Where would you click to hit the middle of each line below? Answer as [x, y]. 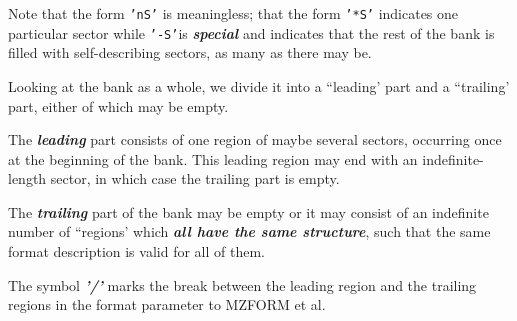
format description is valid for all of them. [136, 251]
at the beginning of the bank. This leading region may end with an [213, 158]
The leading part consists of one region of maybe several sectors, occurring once [255, 139]
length [27, 178]
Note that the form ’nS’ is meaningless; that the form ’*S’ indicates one [233, 13]
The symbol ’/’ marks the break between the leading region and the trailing [242, 284]
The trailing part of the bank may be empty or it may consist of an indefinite [248, 211]
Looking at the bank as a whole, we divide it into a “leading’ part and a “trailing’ [259, 85]
